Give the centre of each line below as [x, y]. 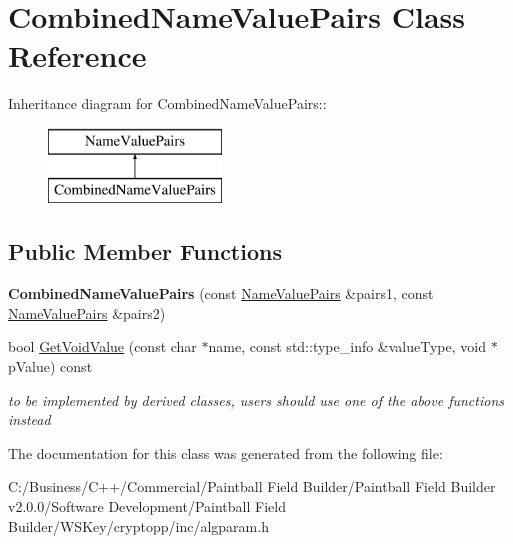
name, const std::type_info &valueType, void [347, 346]
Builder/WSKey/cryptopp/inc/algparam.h [138, 525]
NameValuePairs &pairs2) [87, 312]
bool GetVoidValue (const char [102, 346]
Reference [77, 55]
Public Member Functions [145, 251]
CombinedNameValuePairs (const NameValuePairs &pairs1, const [221, 293]
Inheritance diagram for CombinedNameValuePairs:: [167, 103]
